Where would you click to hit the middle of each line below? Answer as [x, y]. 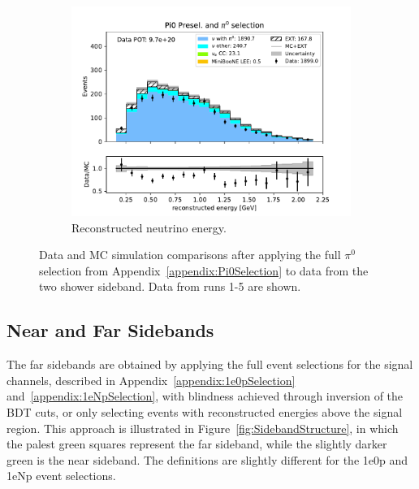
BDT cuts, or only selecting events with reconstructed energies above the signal [205, 411]
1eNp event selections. [61, 476]
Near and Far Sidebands [110, 330]
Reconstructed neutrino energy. [149, 227]
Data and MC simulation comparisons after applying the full [190, 255]
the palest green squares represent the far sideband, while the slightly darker [197, 444]
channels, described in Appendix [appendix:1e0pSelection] [151, 380]
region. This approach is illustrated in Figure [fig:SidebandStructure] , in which [203, 428]
